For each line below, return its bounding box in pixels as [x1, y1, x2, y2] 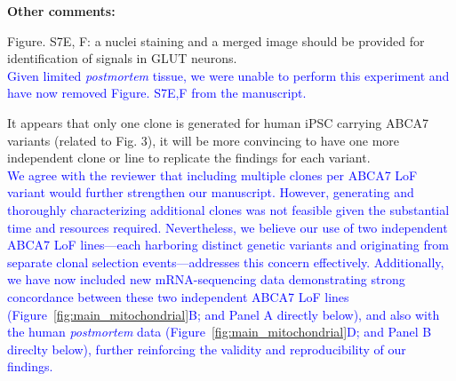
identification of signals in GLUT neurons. [7, 49, 237, 67]
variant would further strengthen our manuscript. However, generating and [7, 183, 414, 202]
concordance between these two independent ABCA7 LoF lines [7, 287, 349, 306]
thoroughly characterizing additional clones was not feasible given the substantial [7, 200, 450, 218]
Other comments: [7, 2, 116, 20]
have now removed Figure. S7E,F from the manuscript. [7, 83, 307, 102]
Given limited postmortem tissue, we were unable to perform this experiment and [7, 66, 450, 84]
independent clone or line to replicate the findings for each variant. [7, 148, 371, 167]
